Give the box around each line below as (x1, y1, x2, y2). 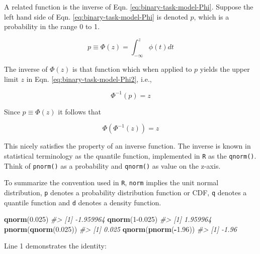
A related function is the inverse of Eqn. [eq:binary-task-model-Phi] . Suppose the (4, 2, 253, 12)
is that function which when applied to (72, 64, 192, 74)
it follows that (58, 106, 101, 116)
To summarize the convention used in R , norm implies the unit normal (4, 177, 219, 188)
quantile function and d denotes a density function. (4, 197, 161, 207)
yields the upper (200, 64, 250, 74)
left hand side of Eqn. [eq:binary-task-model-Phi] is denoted (4, 11, 188, 22)
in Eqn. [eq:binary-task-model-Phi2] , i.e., (26, 73, 152, 84)
